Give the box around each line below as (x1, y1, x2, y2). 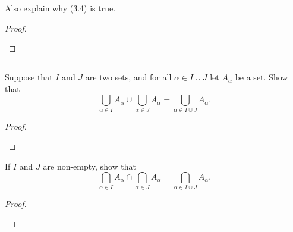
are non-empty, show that (43, 159, 136, 172)
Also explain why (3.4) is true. (5, 2, 116, 14)
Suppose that (5, 71, 53, 83)
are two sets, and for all (85, 71, 172, 83)
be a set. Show (235, 71, 288, 83)
